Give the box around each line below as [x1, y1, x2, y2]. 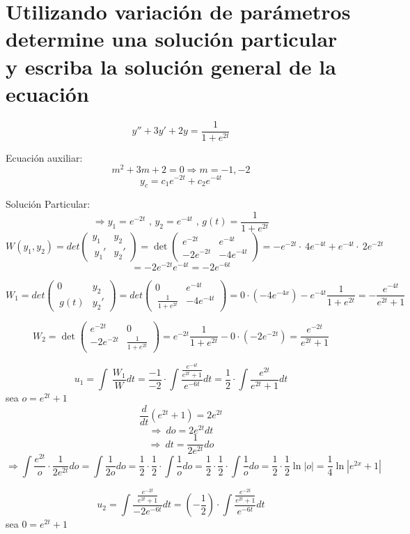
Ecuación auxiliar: [6, 150, 83, 165]
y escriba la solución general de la [6, 52, 336, 80]
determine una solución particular [6, 24, 338, 53]
